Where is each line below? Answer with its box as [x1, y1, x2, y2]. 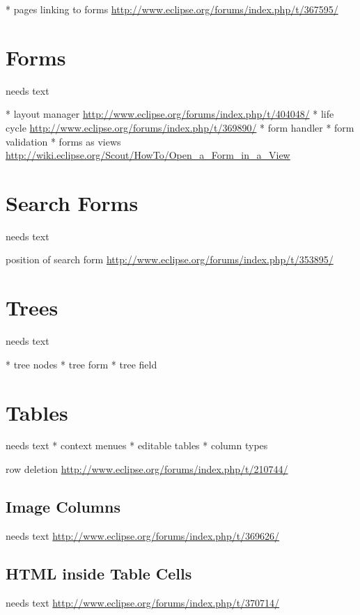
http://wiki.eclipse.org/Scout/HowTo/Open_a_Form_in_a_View [6, 148, 290, 162]
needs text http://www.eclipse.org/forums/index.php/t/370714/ [6, 595, 280, 609]
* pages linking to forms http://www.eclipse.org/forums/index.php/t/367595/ [6, 2, 338, 16]
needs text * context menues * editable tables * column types [6, 438, 268, 453]
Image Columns [6, 496, 120, 517]
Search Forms [6, 188, 139, 217]
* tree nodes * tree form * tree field [6, 357, 157, 371]
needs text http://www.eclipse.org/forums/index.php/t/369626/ [6, 528, 280, 543]
